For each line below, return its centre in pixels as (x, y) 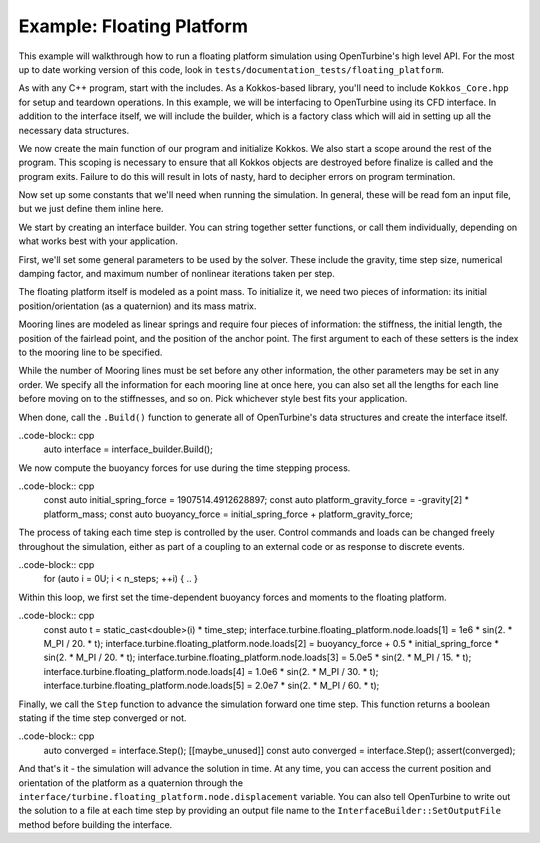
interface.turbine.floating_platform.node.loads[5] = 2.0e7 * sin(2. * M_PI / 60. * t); (211, 686)
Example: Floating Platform (133, 26)
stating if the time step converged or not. (102, 717)
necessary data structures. (74, 130)
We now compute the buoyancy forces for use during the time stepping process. (184, 467)
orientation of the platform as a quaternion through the (131, 782)
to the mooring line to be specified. (90, 352)
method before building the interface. (95, 824)
